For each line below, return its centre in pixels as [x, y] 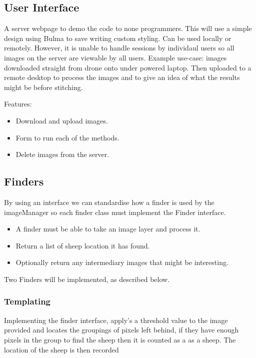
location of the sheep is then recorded [61, 349]
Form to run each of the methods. [67, 137]
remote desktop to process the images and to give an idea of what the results [122, 77]
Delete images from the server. [62, 154]
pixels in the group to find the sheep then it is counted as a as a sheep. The [120, 339]
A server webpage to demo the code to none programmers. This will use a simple [128, 28]
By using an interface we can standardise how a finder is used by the [109, 202]
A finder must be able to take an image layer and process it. [108, 229]
